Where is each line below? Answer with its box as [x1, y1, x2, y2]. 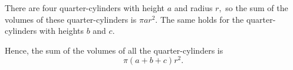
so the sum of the [225, 2, 288, 13]
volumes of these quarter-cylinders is [5, 13, 137, 25]
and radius [174, 2, 213, 13]
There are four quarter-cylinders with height [5, 2, 164, 13]
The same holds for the [160, 13, 244, 25]
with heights [39, 24, 84, 37]
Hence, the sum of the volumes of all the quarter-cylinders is [5, 44, 223, 56]
